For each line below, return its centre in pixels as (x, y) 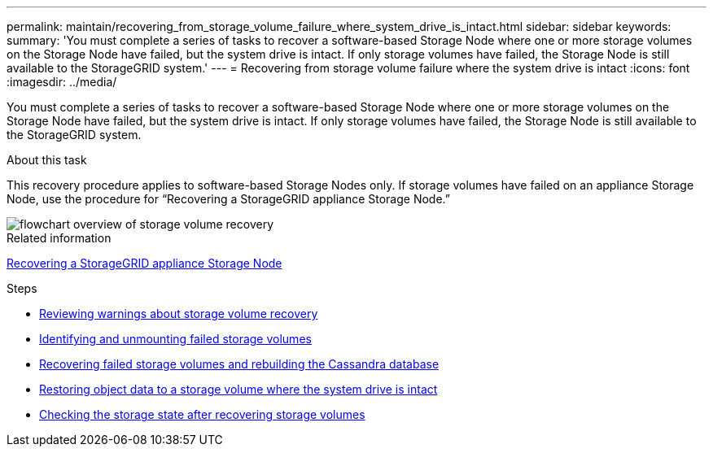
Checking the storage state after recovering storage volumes (202, 414)
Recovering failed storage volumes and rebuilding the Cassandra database (239, 364)
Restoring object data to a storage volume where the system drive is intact (238, 389)
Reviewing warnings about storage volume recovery (179, 314)
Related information (59, 238)
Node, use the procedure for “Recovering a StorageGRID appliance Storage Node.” (228, 199)
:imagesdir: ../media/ (62, 82)
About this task (47, 160)
